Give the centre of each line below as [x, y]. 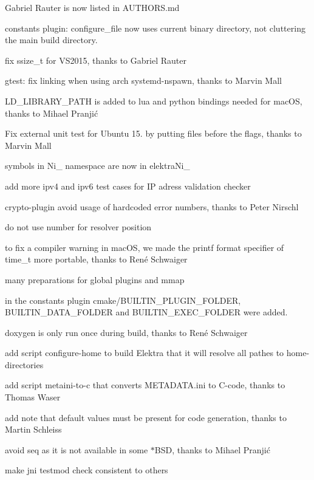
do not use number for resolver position [78, 227]
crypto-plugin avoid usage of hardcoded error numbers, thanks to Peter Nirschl [152, 206]
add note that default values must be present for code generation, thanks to [146, 417]
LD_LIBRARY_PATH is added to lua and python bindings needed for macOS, [154, 101]
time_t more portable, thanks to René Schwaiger [96, 259]
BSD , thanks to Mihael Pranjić [212, 449]
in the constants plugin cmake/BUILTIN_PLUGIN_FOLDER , [123, 300]
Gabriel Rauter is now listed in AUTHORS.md [92, 7]
